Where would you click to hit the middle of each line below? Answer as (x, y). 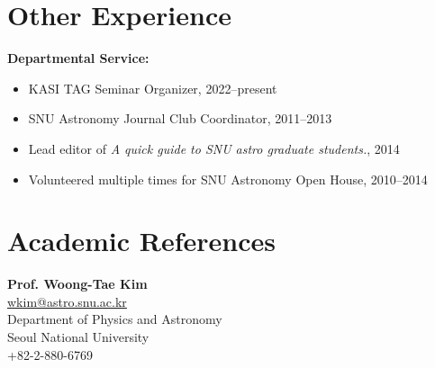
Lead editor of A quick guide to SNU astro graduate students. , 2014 (214, 148)
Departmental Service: (78, 58)
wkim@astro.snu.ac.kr (67, 301)
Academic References (142, 241)
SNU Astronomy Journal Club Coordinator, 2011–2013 (180, 118)
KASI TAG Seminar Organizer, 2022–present (153, 88)
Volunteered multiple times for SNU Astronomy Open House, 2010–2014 (228, 179)
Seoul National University (78, 337)
